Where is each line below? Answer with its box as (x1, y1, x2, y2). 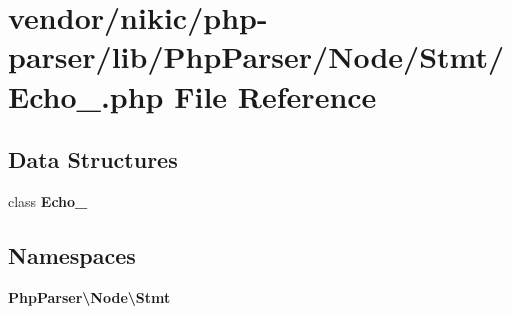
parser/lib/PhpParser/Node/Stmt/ (8, 36, 505, 77)
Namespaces (8, 239, 136, 270)
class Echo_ (8, 190, 88, 211)
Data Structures (8, 144, 178, 175)
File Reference (174, 75, 377, 116)
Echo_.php (8, 75, 164, 116)
